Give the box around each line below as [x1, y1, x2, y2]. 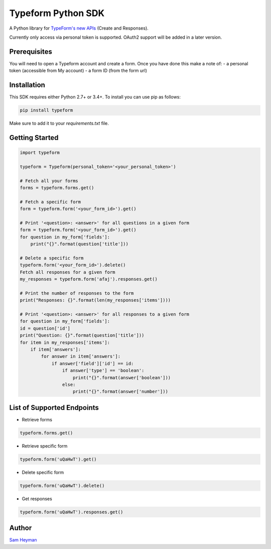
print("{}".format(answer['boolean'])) [73, 375, 171, 380]
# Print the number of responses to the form [20, 290, 134, 296]
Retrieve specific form [22, 443, 68, 449]
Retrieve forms [22, 416, 53, 422]
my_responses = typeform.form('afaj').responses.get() [20, 276, 158, 282]
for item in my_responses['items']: [20, 340, 110, 345]
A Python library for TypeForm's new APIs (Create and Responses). [9, 25, 149, 31]
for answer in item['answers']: [41, 354, 120, 359]
